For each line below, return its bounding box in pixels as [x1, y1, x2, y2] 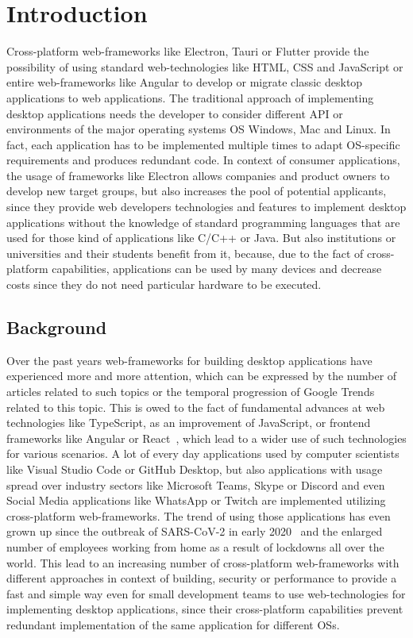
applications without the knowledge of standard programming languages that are [6, 213, 400, 230]
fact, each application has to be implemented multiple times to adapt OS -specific [6, 136, 400, 152]
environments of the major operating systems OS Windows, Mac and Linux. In [6, 121, 391, 137]
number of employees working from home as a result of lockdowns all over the [6, 538, 384, 555]
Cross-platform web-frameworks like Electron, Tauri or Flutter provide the [6, 43, 369, 60]
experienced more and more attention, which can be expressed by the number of [6, 367, 397, 384]
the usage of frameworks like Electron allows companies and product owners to [6, 167, 390, 183]
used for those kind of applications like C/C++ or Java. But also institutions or [6, 229, 396, 246]
